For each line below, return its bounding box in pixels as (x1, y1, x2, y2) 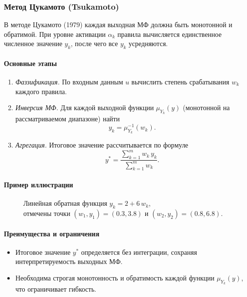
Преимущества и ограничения (4, 228, 100, 238)
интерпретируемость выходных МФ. (15, 256, 123, 266)
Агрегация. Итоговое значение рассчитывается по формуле (15, 140, 189, 150)
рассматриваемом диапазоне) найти (15, 114, 120, 124)
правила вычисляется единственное (117, 29, 222, 39)
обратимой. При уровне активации (4, 29, 106, 39)
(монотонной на (182, 102, 230, 113)
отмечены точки (23, 208, 71, 218)
